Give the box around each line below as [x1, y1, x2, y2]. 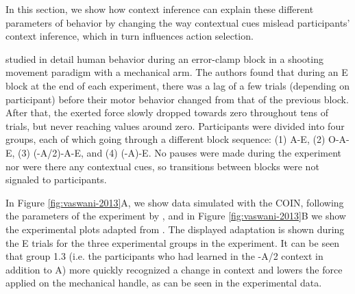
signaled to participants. [5, 172, 107, 187]
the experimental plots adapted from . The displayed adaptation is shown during [5, 222, 345, 236]
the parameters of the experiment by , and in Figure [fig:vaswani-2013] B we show [5, 209, 346, 223]
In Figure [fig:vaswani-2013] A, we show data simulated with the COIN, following [5, 195, 344, 209]
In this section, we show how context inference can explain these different [5, 2, 314, 16]
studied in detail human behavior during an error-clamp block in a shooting [5, 51, 323, 66]
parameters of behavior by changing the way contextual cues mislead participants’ [5, 15, 350, 29]
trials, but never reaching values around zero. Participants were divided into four [5, 118, 345, 133]
